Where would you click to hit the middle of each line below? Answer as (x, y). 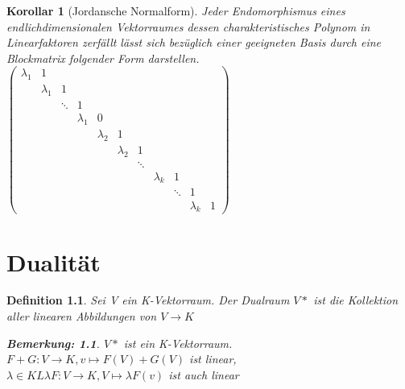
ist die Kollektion (356, 300)
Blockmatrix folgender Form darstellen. (103, 58)
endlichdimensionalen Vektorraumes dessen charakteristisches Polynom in (188, 26)
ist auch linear (204, 374)
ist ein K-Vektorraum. (178, 343)
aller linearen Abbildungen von (82, 316)
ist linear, (213, 359)
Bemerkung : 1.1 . (53, 343)
